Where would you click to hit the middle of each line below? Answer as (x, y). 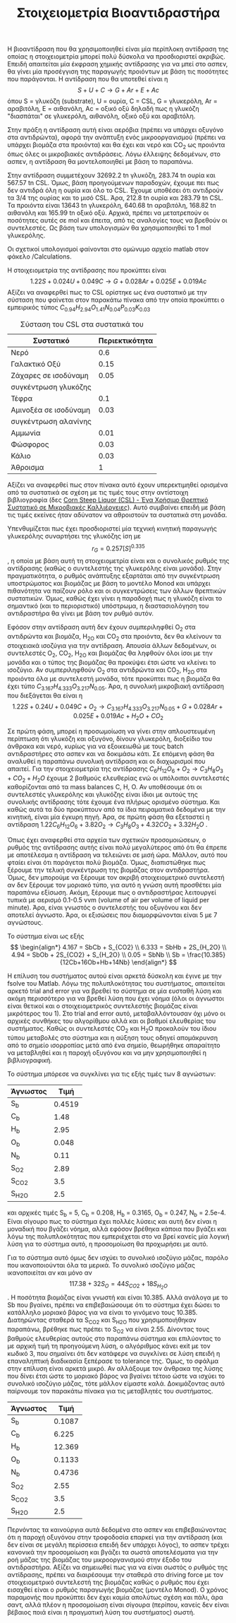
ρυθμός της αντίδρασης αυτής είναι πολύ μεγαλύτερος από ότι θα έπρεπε (117, 848)
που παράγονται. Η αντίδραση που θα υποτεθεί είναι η (88, 79)
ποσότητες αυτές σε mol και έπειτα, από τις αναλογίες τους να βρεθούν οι (117, 220)
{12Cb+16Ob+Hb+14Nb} (95, 962)
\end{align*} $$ (154, 962)
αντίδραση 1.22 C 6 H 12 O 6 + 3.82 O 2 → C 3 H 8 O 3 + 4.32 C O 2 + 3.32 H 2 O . (107, 826)
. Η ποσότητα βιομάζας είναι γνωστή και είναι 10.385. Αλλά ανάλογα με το (118, 1297)
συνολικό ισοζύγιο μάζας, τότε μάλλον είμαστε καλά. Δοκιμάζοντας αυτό (116, 1383)
